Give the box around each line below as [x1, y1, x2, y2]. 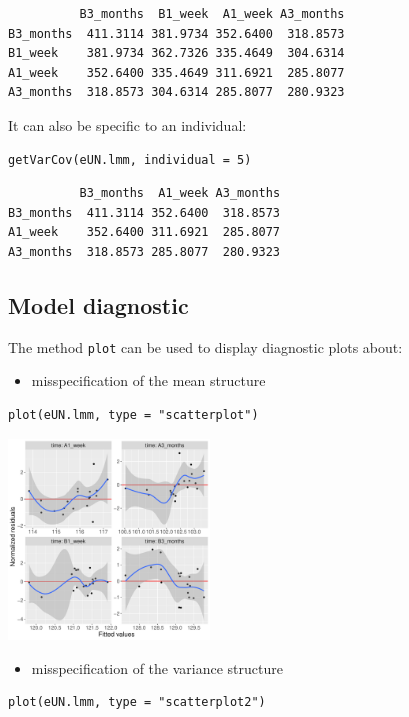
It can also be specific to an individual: [8, 114, 247, 135]
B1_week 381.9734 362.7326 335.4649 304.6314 [8, 46, 345, 61]
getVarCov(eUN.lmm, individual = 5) [8, 152, 252, 167]
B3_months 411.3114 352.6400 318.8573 [8, 205, 281, 220]
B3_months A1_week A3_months [79, 186, 281, 201]
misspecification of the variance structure [31, 657, 283, 678]
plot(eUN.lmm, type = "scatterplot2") [8, 695, 266, 710]
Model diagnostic [8, 289, 189, 320]
